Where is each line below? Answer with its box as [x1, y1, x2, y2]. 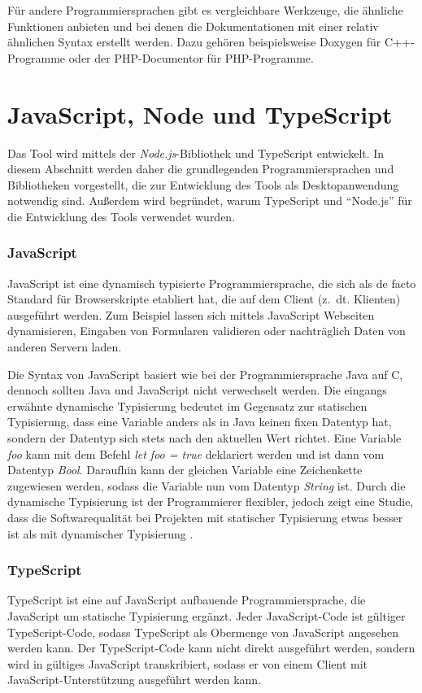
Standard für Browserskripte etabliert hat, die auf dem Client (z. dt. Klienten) [7, 290, 401, 307]
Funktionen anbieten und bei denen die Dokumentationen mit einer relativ [7, 17, 379, 34]
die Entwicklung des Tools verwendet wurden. [7, 207, 236, 224]
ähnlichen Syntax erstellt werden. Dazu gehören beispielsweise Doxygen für [7, 33, 381, 50]
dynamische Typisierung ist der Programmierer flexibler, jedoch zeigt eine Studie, [7, 493, 414, 510]
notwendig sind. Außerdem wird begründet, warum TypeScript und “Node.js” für [7, 192, 412, 209]
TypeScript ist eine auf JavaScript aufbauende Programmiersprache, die [7, 591, 366, 608]
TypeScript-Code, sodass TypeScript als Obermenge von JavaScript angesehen [7, 623, 399, 640]
